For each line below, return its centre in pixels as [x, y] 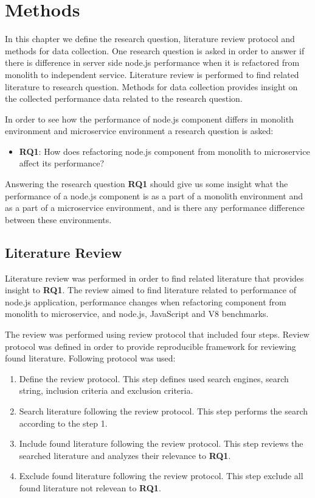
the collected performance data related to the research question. [124, 98]
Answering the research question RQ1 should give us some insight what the [147, 184]
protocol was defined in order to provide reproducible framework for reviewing [151, 346]
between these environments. [58, 219]
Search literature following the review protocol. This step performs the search [164, 411]
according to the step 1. [63, 423]
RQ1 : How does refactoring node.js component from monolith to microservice [164, 151]
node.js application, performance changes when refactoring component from [146, 301]
